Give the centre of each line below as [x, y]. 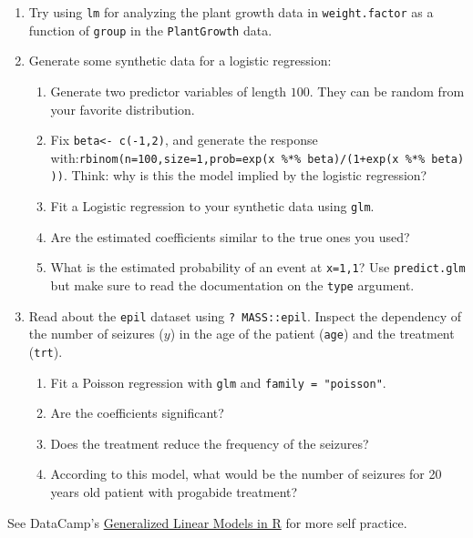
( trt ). [46, 351]
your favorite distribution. [123, 109]
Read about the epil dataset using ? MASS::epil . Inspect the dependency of [245, 315]
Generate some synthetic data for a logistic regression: [180, 61]
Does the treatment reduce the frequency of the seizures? [210, 443]
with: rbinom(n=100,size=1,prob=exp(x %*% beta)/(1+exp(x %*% [238, 157]
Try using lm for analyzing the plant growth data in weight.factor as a [231, 12]
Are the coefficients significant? [137, 413]
